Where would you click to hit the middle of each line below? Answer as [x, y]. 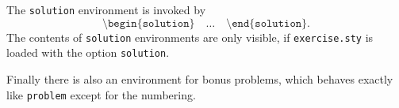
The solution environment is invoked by [106, 9]
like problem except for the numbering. [101, 94]
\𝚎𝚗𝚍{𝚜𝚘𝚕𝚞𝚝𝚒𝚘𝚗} [267, 23]
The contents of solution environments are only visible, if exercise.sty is [190, 37]
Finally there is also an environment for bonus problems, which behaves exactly [200, 78]
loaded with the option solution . [88, 52]
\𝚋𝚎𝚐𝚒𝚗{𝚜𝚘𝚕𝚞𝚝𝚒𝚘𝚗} [148, 23]
